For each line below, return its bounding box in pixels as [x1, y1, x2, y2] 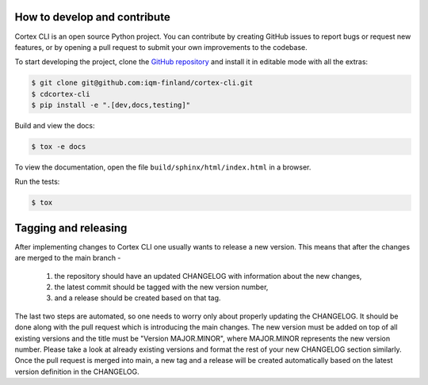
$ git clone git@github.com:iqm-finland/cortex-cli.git [31, 78, 254, 87]
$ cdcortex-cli [31, 90, 90, 98]
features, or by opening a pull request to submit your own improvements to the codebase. [14, 42, 308, 51]
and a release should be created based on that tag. [54, 293, 221, 303]
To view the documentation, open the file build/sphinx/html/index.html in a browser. [14, 162, 311, 172]
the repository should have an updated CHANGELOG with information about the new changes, [54, 271, 362, 280]
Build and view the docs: [14, 121, 95, 131]
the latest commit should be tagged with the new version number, [54, 282, 269, 292]
